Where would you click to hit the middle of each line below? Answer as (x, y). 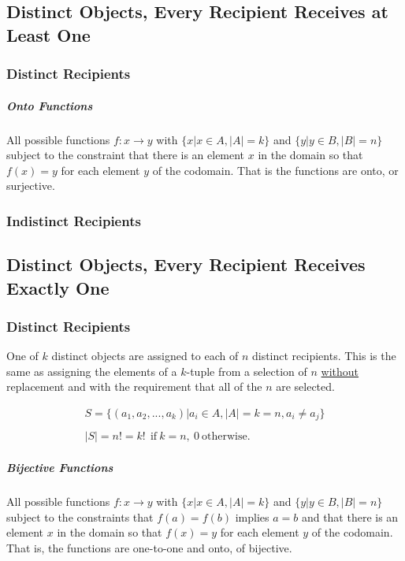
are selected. (305, 386)
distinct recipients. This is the (324, 356)
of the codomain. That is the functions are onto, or (275, 170)
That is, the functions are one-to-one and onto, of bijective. (149, 547)
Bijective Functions (60, 468)
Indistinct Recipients (74, 220)
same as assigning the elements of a (92, 371)
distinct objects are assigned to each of (145, 356)
